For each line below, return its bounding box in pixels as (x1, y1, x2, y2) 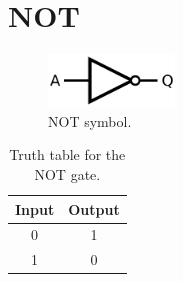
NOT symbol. (48, 110, 132, 131)
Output (68, 198, 120, 219)
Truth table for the (9, 144, 126, 165)
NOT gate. (34, 163, 101, 184)
